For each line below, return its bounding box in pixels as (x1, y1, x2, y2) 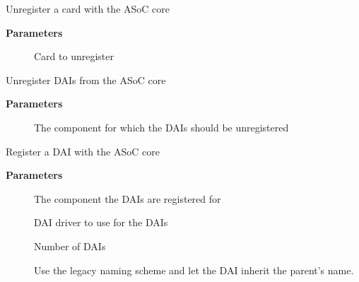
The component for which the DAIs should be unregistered (34, 119, 289, 134)
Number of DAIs (34, 238, 106, 253)
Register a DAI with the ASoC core (6, 143, 160, 158)
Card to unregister (34, 49, 114, 64)
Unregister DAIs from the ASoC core (6, 72, 166, 87)
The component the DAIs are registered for (34, 191, 221, 206)
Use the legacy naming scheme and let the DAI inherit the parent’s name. (34, 262, 354, 277)
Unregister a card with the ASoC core (6, 1, 170, 16)
